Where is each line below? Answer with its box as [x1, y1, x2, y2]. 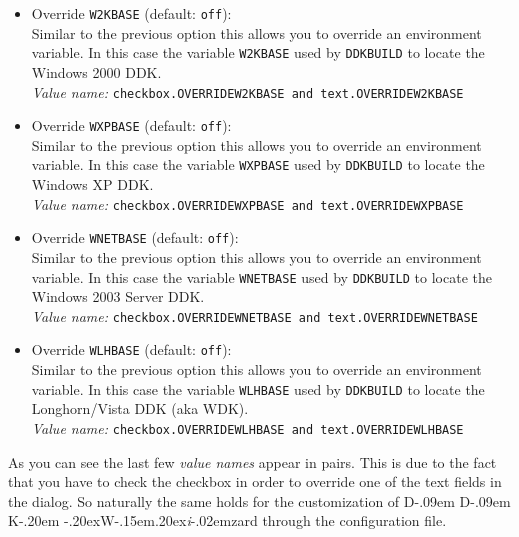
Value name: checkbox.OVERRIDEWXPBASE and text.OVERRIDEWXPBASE [31, 193, 464, 214]
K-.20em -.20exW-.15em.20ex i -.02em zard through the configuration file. [8, 510, 447, 531]
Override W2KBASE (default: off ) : [31, 3, 232, 23]
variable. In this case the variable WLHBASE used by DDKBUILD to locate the [31, 378, 485, 399]
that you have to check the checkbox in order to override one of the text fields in [8, 471, 502, 492]
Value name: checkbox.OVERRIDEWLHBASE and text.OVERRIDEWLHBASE [31, 417, 464, 438]
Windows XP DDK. [31, 174, 154, 195]
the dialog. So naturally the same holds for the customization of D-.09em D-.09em [8, 490, 511, 511]
